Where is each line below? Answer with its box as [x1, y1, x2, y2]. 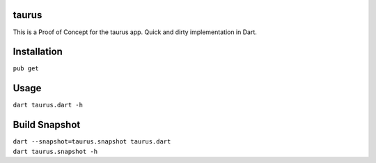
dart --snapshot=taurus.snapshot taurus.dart [13, 138, 171, 146]
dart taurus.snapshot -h [13, 147, 97, 155]
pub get [13, 65, 40, 72]
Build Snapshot [13, 119, 81, 131]
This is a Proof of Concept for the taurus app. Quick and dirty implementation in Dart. [13, 28, 258, 36]
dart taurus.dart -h [13, 101, 84, 109]
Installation [13, 46, 63, 58]
